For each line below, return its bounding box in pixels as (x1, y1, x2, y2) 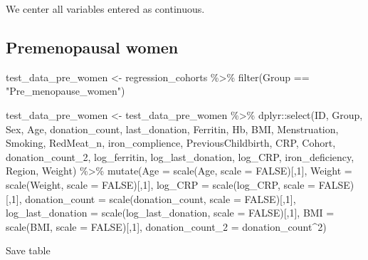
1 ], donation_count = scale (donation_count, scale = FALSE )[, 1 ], (11, 191, 296, 206)
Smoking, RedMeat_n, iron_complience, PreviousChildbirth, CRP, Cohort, (6, 135, 336, 150)
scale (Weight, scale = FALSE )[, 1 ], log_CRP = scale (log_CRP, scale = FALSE (6, 177, 350, 192)
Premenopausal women (6, 36, 179, 58)
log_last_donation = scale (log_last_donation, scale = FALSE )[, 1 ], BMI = (6, 205, 335, 220)
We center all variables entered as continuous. (6, 1, 205, 16)
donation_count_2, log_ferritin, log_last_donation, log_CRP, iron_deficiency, (6, 149, 354, 164)
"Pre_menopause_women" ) (6, 83, 125, 98)
